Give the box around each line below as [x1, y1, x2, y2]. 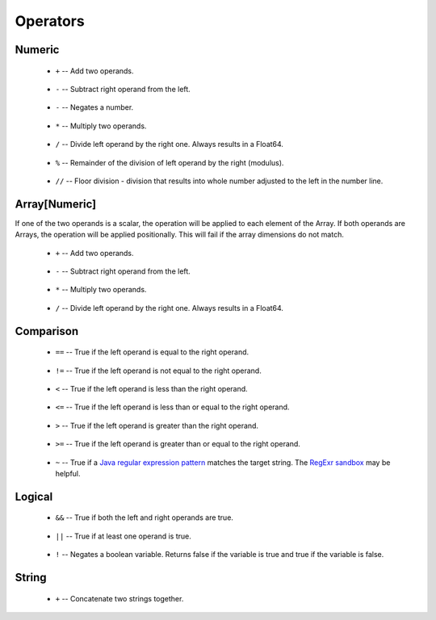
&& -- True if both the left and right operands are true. [55, 513, 234, 522]
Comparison [15, 324, 79, 338]
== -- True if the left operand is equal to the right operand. [55, 347, 249, 357]
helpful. [55, 468, 81, 478]
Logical [15, 489, 53, 504]
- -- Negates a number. [55, 103, 134, 112]
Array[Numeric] [15, 197, 97, 211]
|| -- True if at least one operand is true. [55, 531, 191, 541]
